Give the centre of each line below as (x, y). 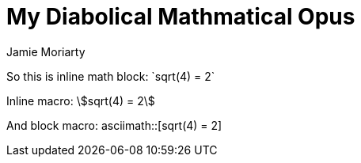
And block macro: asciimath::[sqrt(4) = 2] (114, 125)
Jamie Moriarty (46, 51)
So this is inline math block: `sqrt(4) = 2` (111, 76)
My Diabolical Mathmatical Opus (181, 17)
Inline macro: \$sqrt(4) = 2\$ (81, 100)
